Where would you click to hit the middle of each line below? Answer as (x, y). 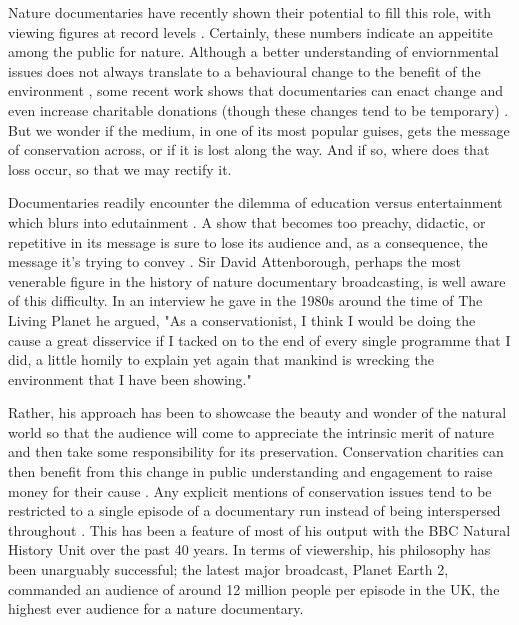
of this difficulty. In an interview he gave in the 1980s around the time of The (245, 300)
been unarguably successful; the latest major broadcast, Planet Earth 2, (228, 569)
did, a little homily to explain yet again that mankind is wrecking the (221, 359)
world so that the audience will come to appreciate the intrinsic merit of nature (251, 431)
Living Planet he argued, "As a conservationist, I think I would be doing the (242, 319)
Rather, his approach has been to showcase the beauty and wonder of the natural (257, 412)
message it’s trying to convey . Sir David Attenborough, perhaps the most (235, 261)
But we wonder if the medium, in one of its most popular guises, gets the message (259, 129)
